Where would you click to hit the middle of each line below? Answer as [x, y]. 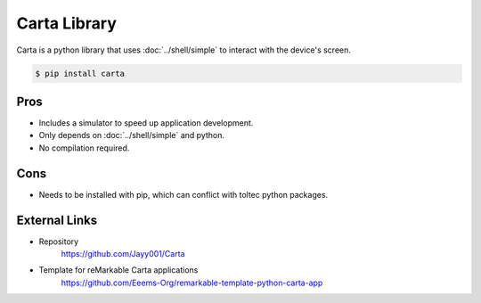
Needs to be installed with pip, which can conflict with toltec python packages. [183, 194]
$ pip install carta [80, 73]
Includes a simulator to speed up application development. [146, 123]
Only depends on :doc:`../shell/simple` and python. [131, 135]
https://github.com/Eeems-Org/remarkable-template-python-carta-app [192, 283]
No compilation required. [84, 148]
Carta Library [67, 23]
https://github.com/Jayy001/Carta [123, 254]
